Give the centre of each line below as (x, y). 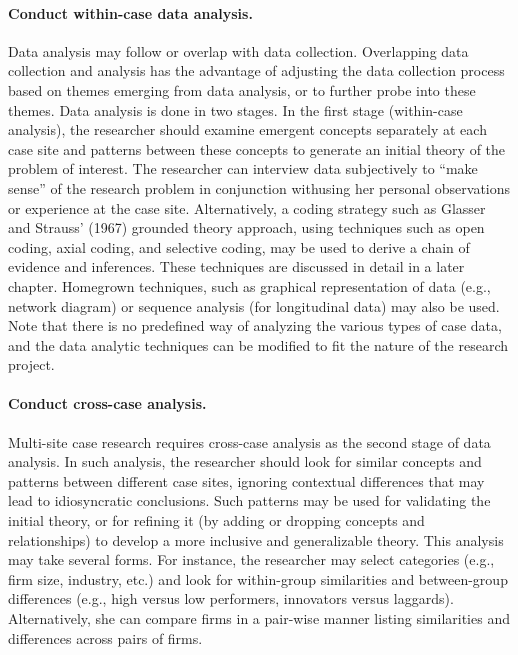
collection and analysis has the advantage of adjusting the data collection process (256, 70)
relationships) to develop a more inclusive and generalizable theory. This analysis (256, 539)
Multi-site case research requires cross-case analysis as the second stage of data (249, 441)
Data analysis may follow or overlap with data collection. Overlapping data (238, 50)
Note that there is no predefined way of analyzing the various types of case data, (255, 325)
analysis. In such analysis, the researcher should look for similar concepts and (245, 461)
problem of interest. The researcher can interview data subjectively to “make (243, 168)
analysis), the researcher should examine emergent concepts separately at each (247, 129)
